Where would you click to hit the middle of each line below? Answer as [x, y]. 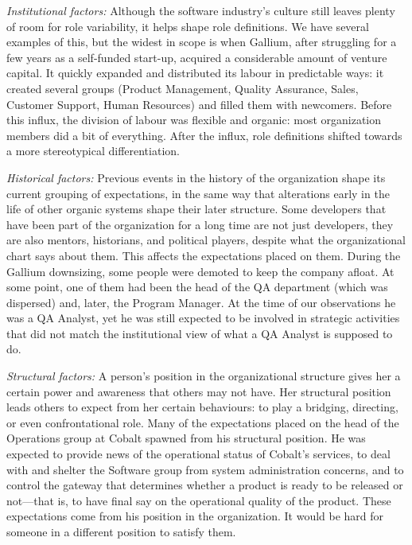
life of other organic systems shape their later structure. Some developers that [196, 209]
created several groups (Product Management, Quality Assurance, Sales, [183, 88]
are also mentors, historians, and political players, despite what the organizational [206, 240]
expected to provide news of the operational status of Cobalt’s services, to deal [198, 454]
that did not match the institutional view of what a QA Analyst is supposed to [200, 333]
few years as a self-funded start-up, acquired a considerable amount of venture [197, 57]
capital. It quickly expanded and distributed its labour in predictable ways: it [195, 73]
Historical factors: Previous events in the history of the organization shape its [196, 177]
